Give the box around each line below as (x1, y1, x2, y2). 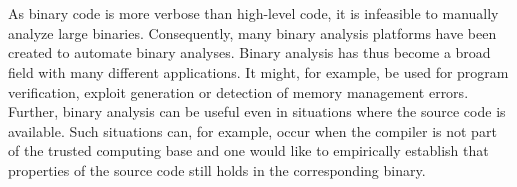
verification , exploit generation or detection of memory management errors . (8, 81, 469, 102)
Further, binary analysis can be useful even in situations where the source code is (8, 101, 506, 122)
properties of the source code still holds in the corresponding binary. (8, 159, 426, 180)
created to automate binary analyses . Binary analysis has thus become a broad (8, 42, 491, 63)
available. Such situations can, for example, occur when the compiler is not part (8, 120, 497, 141)
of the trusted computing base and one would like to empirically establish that (8, 140, 489, 161)
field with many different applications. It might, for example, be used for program (8, 61, 509, 82)
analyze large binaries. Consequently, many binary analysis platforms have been (8, 22, 497, 43)
